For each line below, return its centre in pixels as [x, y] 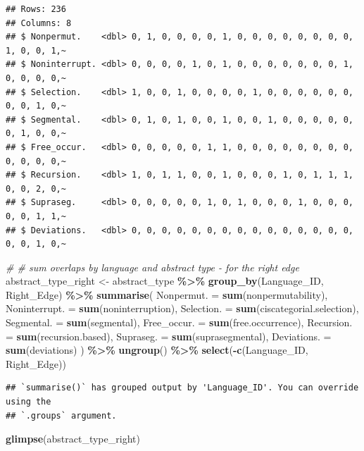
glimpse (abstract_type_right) [73, 439]
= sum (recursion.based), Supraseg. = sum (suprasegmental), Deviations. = [169, 336]
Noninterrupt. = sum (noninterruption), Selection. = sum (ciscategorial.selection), [182, 308]
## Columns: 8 [39, 23]
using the [29, 402]
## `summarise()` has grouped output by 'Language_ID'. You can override [182, 388]
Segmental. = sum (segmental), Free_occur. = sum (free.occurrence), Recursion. [179, 322]
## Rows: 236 [36, 9]
